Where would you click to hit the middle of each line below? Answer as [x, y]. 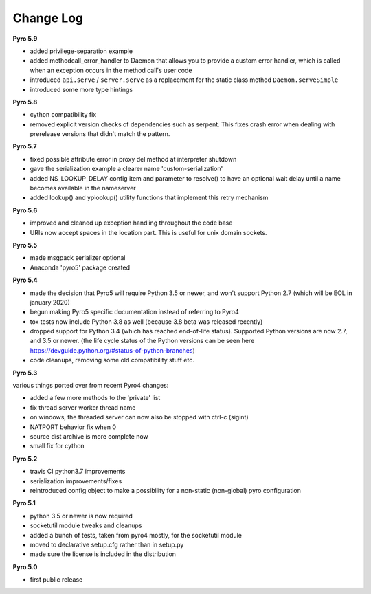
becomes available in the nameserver [83, 188]
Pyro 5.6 [25, 210]
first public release [56, 580]
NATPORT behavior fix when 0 [73, 427]
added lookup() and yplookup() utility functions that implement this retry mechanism [149, 198]
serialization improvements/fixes [76, 481]
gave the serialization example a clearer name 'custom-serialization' [126, 169]
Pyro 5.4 [25, 280]
